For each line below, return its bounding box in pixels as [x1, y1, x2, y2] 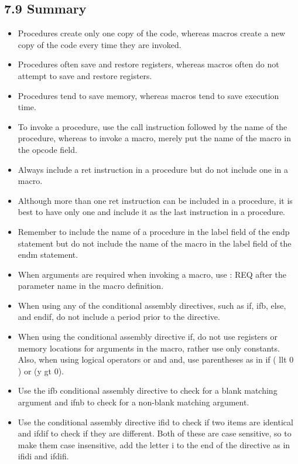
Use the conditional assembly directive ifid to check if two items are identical [18, 415, 293, 428]
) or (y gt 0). [18, 364, 64, 377]
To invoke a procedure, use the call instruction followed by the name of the [18, 120, 287, 132]
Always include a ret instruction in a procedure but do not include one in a [18, 163, 288, 175]
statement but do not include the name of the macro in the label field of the [18, 237, 292, 249]
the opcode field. [18, 143, 77, 155]
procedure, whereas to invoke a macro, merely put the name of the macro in [18, 132, 291, 144]
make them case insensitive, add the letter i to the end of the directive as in [18, 438, 290, 451]
